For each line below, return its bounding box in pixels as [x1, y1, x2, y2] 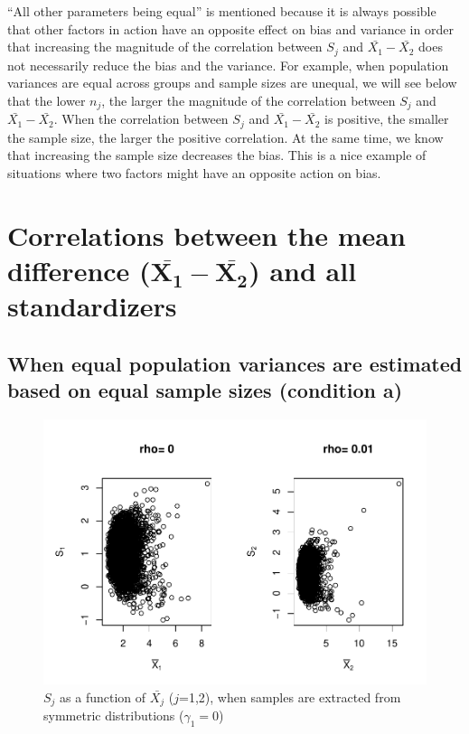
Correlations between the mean [7, 216, 406, 253]
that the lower [7, 90, 86, 109]
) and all [249, 251, 357, 288]
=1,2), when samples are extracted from [179, 687, 401, 706]
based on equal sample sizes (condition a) [7, 376, 403, 404]
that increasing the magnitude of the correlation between [7, 37, 323, 56]
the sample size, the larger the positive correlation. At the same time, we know [7, 127, 444, 146]
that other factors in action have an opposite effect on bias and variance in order [7, 19, 454, 38]
